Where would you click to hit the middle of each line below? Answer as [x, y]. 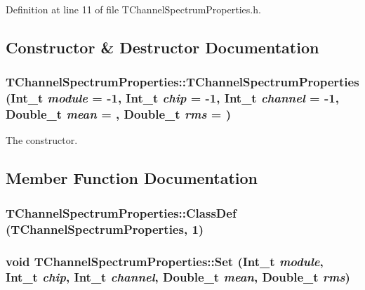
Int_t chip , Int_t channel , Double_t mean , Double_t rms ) [178, 277]
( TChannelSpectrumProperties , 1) [105, 229]
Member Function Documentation [132, 178]
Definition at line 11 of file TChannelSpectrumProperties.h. [133, 9]
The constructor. [42, 140]
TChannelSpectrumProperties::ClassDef [121, 212]
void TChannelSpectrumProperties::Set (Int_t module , [165, 261]
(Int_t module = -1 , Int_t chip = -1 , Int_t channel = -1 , [172, 98]
